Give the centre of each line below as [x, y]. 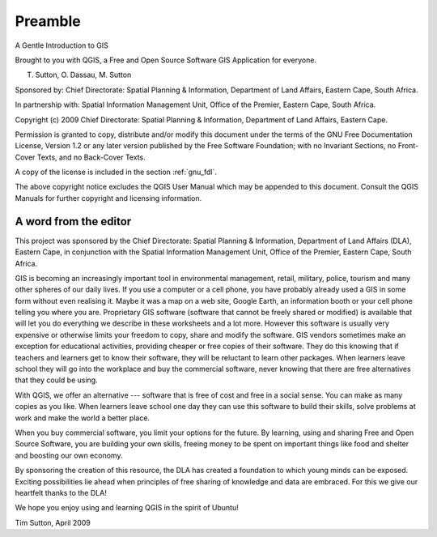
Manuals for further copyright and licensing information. [108, 198]
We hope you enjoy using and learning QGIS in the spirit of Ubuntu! [127, 508]
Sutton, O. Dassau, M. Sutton [83, 75]
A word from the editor [73, 222]
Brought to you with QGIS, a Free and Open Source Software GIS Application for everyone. [166, 60]
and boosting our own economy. [69, 455]
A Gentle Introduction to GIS [62, 45]
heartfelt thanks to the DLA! [61, 492]
